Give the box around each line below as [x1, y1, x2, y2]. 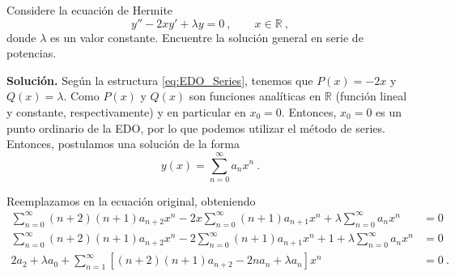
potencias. [6, 45, 57, 62]
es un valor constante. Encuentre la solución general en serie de [50, 28, 364, 45]
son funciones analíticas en [189, 87, 321, 104]
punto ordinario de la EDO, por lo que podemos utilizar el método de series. [6, 119, 385, 136]
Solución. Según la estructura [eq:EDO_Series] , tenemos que [6, 71, 313, 88]
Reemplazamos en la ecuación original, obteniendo [6, 192, 256, 209]
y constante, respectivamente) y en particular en [6, 103, 246, 120]
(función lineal [335, 87, 407, 104]
